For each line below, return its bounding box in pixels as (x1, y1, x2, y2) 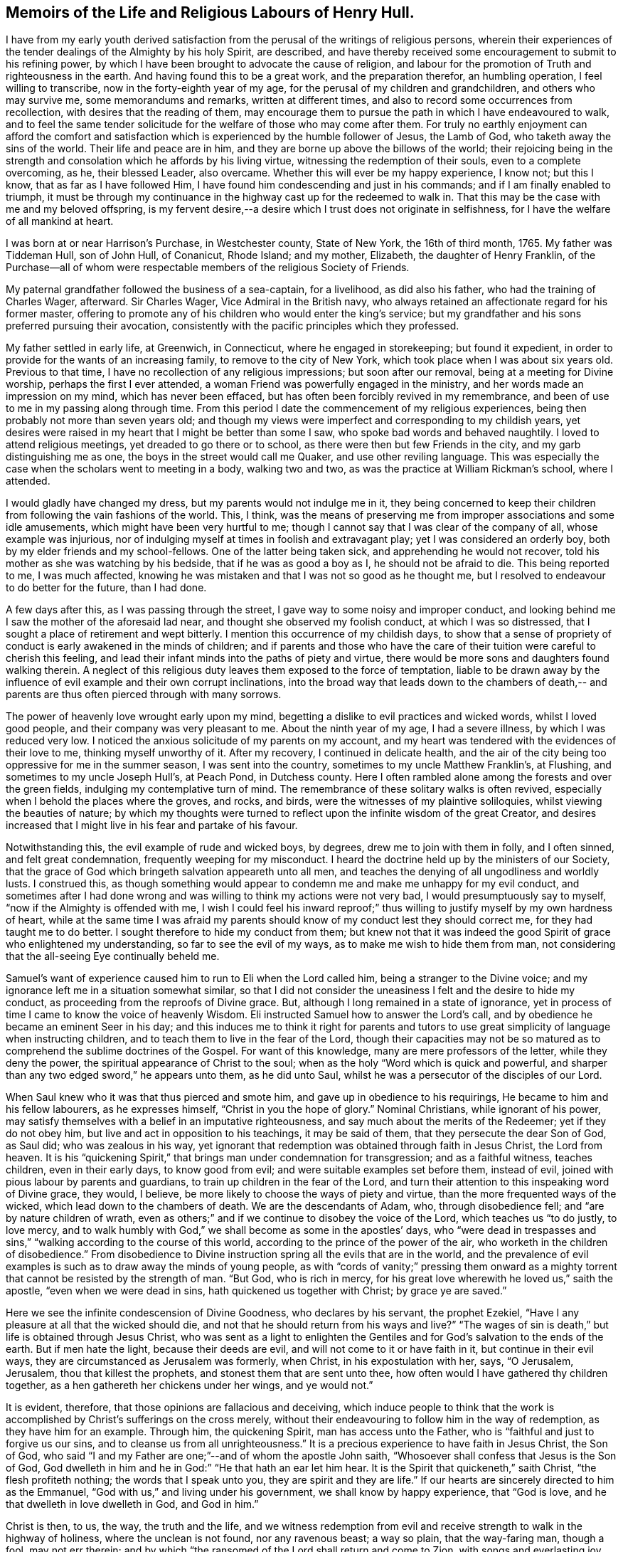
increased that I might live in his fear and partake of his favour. (6, 819, 298, 832)
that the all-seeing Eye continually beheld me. (6, 950, 220, 963)
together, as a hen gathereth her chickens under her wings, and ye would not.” (6, 1379, 373, 1392)
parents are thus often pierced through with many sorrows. (6, 688, 282, 701)
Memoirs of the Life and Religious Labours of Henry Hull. (6, 4, 415, 21)
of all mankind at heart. (6, 215, 114, 228)
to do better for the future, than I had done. (6, 581, 207, 594)
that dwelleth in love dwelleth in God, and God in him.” (6, 1498, 259, 1511)
